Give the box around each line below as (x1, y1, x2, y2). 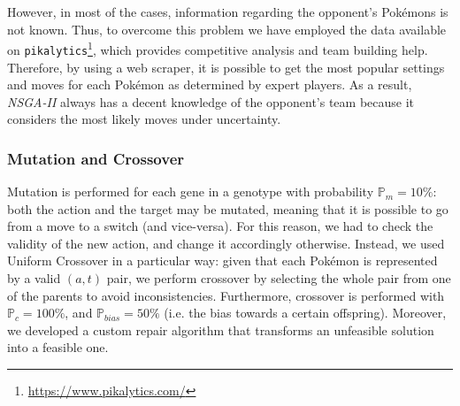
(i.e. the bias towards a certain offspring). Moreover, (164, 303, 447, 322)
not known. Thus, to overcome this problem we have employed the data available (7, 19, 447, 38)
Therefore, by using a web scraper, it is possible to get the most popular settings (7, 57, 445, 76)
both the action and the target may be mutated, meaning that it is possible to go (7, 199, 448, 218)
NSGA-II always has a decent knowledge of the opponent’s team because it (7, 92, 415, 111)
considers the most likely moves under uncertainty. (7, 110, 281, 128)
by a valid (7, 269, 61, 287)
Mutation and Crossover (7, 147, 185, 169)
